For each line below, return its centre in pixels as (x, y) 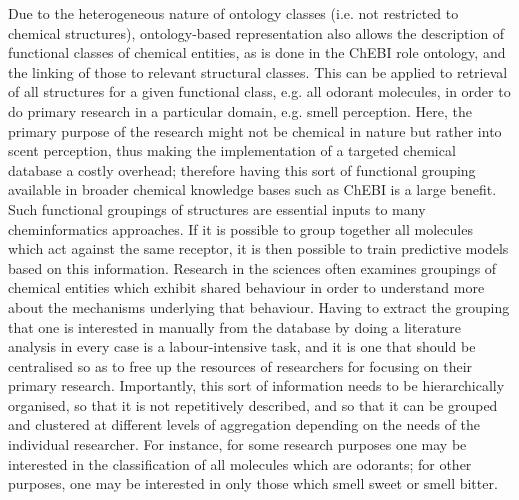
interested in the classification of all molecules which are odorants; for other (240, 463)
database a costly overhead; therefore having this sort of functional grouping (242, 169)
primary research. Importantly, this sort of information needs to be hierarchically (256, 385)
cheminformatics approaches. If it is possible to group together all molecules (240, 228)
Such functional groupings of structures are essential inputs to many (217, 208)
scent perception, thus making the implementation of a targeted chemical (232, 150)
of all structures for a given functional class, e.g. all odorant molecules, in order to (259, 91)
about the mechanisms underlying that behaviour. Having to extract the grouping (259, 306)
